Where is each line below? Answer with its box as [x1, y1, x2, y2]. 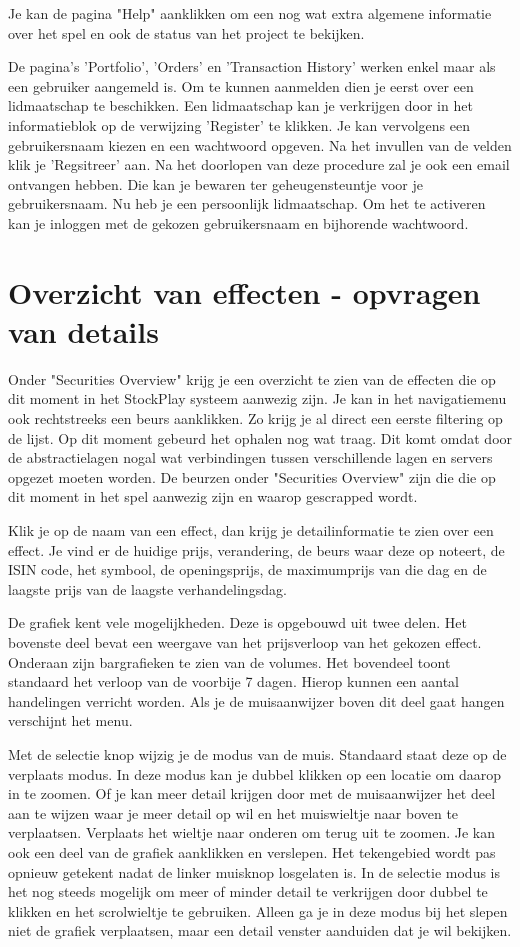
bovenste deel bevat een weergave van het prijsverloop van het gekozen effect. [8, 631, 482, 652]
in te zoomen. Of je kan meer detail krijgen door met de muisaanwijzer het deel [8, 783, 496, 804]
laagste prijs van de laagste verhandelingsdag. [8, 578, 287, 599]
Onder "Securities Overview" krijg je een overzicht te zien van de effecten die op [8, 368, 496, 389]
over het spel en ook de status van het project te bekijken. [8, 22, 365, 43]
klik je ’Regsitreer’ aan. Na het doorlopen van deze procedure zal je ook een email [8, 154, 510, 175]
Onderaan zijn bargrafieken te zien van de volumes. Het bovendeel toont [8, 651, 451, 672]
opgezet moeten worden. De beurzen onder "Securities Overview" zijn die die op [8, 466, 496, 487]
